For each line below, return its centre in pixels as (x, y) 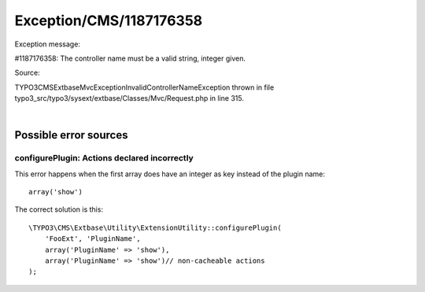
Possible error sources (71, 135)
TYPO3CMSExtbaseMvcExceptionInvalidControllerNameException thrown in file (144, 87)
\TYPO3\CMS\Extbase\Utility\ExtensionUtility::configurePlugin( (155, 227)
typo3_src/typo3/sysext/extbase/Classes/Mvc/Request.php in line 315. (129, 98)
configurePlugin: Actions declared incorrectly (104, 158)
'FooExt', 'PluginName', (92, 239)
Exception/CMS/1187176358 (109, 20)
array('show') (55, 192)
